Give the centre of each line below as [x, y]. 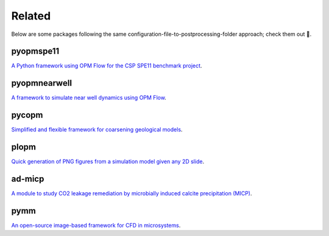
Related [31, 16]
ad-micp [28, 179]
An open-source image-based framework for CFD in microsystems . [96, 225]
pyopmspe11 [35, 51]
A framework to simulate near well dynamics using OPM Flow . [89, 98]
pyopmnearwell [42, 83]
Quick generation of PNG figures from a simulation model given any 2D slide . [108, 162]
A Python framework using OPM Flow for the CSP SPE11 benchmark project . [107, 66]
